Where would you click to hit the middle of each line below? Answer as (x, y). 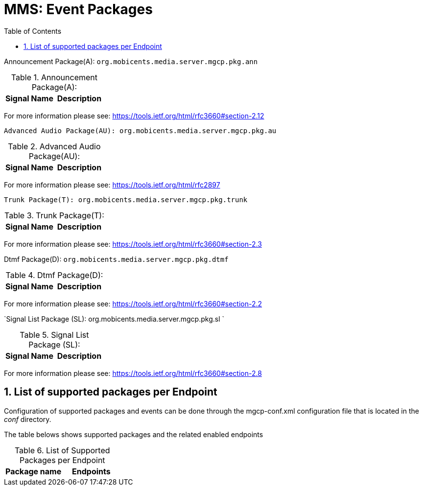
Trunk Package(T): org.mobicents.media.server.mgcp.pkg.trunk (126, 199)
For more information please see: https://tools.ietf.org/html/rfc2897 (112, 185)
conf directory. (28, 419)
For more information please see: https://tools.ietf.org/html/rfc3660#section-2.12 (134, 116)
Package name (34, 471)
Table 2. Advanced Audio (54, 146)
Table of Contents (33, 31)
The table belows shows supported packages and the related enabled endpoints (134, 434)
